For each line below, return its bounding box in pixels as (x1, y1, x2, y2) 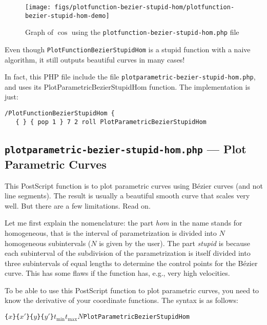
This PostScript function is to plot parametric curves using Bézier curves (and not (5, 180, 263, 191)
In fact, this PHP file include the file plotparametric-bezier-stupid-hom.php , (5, 71, 256, 82)
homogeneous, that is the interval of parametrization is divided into (5, 227, 217, 238)
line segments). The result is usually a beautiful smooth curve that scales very (5, 190, 250, 201)
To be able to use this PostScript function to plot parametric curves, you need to (5, 285, 259, 295)
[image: (25, 4, 51, 11)
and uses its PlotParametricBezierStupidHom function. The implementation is (5, 81, 250, 92)
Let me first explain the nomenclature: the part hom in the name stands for (5, 217, 242, 228)
